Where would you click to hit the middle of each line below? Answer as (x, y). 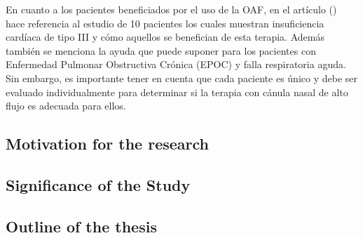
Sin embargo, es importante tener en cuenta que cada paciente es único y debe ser (181, 78)
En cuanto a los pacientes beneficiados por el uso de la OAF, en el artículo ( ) (171, 9)
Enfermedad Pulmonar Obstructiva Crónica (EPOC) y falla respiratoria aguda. (176, 64)
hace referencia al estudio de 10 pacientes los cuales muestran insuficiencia (165, 23)
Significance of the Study (98, 184)
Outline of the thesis (81, 226)
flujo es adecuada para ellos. (66, 106)
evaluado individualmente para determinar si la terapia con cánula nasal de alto (177, 92)
